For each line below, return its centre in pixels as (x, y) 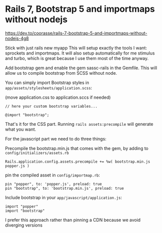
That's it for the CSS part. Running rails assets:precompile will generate (79, 124)
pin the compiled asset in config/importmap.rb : (53, 175)
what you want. (21, 129)
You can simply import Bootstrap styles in (47, 83)
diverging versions (24, 225)
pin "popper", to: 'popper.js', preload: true (54, 184)
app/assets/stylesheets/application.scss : (49, 87)
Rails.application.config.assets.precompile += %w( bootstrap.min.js (78, 161)
